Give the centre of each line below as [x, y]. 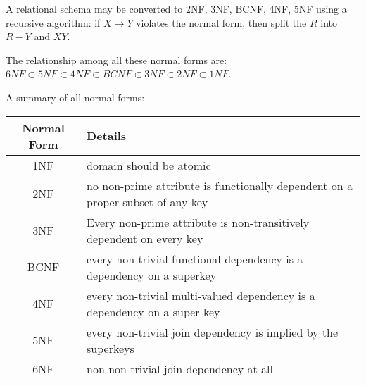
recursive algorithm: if [53, 22]
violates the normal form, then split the [221, 22]
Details [107, 136]
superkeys [111, 348]
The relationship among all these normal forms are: [116, 60]
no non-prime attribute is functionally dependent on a [220, 185]
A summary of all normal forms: [75, 97]
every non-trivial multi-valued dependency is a [201, 295]
